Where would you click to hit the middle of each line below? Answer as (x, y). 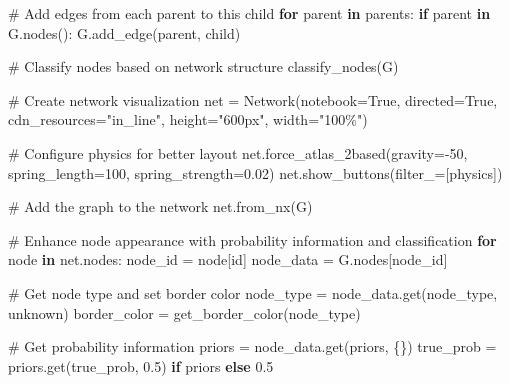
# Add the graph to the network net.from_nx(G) (160, 206)
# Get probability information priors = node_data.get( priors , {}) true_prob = (252, 346)
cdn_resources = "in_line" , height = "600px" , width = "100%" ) (188, 119)
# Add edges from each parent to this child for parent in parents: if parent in (249, 13)
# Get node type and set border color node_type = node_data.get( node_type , (253, 292)
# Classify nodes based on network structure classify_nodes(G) (203, 66)
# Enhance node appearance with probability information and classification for (252, 239)
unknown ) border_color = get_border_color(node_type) (184, 312)
